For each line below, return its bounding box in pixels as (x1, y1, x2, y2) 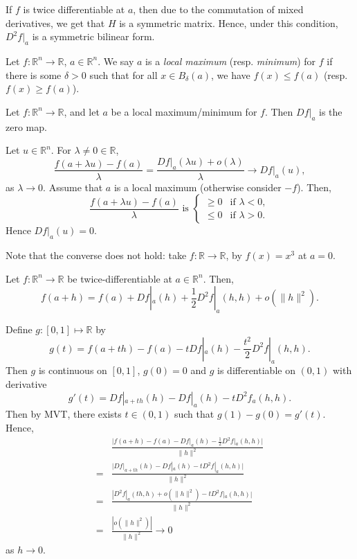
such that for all (89, 67, 158, 82)
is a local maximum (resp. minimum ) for (145, 53, 316, 68)
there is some (6, 67, 62, 82)
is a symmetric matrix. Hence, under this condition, (119, 15, 338, 30)
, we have (211, 67, 250, 82)
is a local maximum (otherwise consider (113, 179, 282, 194)
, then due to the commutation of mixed (133, 2, 304, 16)
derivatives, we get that (6, 15, 105, 30)
